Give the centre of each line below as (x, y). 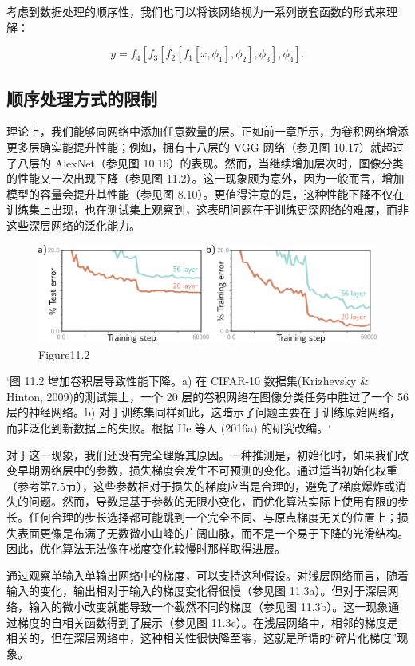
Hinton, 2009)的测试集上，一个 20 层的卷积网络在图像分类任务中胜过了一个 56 (207, 396)
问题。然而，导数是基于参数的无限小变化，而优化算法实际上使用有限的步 (218, 501)
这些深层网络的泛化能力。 (73, 225)
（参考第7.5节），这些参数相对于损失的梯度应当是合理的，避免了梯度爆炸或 (201, 485)
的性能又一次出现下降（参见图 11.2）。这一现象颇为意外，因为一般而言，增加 (206, 178)
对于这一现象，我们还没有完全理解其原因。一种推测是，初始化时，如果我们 (202, 454)
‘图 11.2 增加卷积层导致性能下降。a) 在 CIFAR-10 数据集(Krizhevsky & (188, 381)
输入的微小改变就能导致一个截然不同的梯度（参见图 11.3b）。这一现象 (208, 606)
